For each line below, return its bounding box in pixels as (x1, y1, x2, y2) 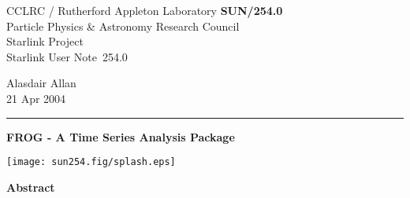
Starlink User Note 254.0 (6, 48, 128, 64)
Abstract (6, 178, 55, 195)
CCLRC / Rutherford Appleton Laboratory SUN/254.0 (6, 2, 283, 18)
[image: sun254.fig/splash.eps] (6, 156, 176, 168)
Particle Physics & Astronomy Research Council (6, 17, 240, 34)
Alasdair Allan (6, 75, 76, 91)
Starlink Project (6, 33, 84, 49)
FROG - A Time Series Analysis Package (6, 128, 235, 145)
